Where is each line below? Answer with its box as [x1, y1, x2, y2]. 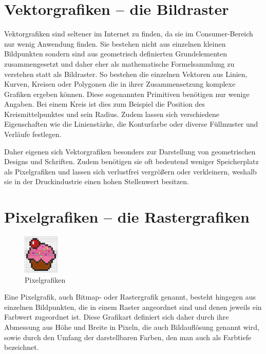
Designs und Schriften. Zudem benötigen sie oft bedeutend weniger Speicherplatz [4, 156, 259, 167]
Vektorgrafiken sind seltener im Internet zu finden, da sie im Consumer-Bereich [4, 28, 253, 39]
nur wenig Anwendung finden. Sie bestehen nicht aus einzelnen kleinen [4, 38, 226, 49]
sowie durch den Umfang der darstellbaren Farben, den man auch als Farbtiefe [4, 331, 252, 342]
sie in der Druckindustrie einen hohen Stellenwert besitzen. [4, 176, 189, 187]
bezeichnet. [4, 342, 39, 352]
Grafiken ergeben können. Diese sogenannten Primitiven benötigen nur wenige [4, 88, 250, 99]
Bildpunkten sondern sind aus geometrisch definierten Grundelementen [4, 48, 227, 59]
